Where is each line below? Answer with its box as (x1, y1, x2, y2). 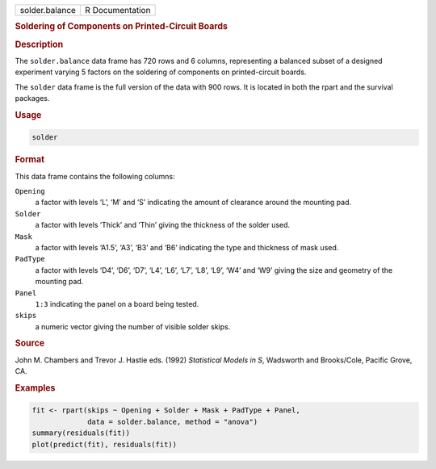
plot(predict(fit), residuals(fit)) (31, 440, 178, 449)
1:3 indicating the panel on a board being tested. (35, 299, 199, 308)
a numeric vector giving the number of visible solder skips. (35, 321, 231, 331)
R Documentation (85, 5, 151, 15)
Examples (15, 382, 56, 393)
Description (15, 39, 64, 50)
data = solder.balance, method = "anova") (87, 417, 258, 426)
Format (15, 154, 44, 165)
